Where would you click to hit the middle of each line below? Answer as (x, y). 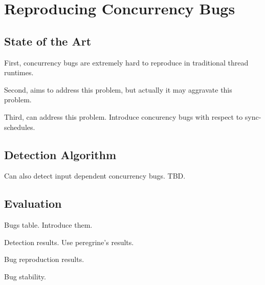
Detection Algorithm (60, 154)
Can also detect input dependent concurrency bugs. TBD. (95, 176)
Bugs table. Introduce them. (48, 225)
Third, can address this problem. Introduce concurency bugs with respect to (124, 116)
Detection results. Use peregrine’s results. (69, 242)
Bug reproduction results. (44, 259)
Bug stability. (25, 276)
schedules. (20, 127)
